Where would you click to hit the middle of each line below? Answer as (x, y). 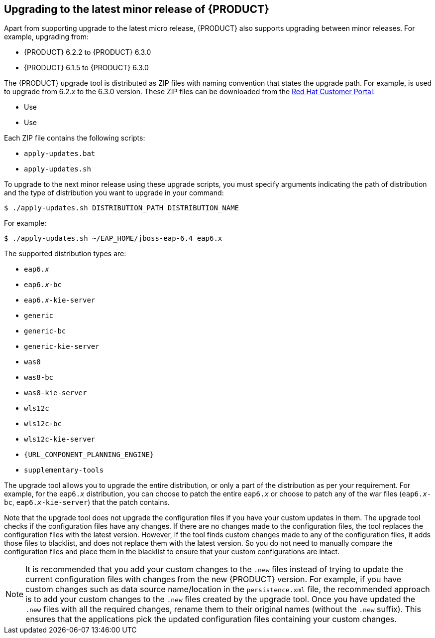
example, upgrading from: (46, 37)
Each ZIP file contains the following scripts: (75, 138)
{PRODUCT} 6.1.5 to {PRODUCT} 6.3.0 (86, 68)
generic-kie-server (62, 347)
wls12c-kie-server (60, 439)
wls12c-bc (43, 424)
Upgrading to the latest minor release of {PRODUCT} (137, 9)
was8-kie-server (55, 393)
